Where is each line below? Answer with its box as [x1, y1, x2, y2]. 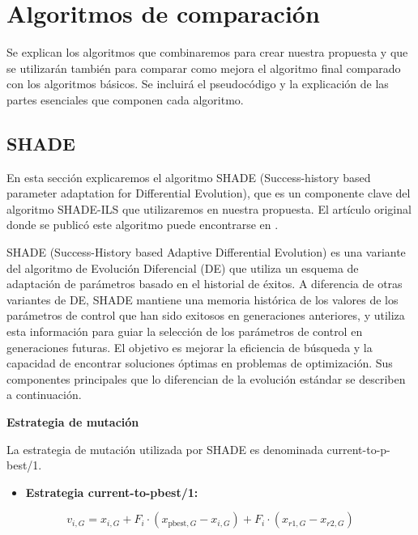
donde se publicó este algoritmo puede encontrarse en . [6, 216, 279, 233]
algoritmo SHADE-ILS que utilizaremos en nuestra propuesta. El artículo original [6, 200, 412, 217]
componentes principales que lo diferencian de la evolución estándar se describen [6, 370, 406, 387]
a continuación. [6, 386, 82, 403]
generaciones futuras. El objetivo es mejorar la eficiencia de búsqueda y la [6, 338, 373, 355]
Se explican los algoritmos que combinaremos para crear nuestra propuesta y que [6, 44, 408, 61]
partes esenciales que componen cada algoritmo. [6, 91, 244, 108]
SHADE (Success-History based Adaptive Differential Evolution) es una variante [6, 244, 406, 261]
